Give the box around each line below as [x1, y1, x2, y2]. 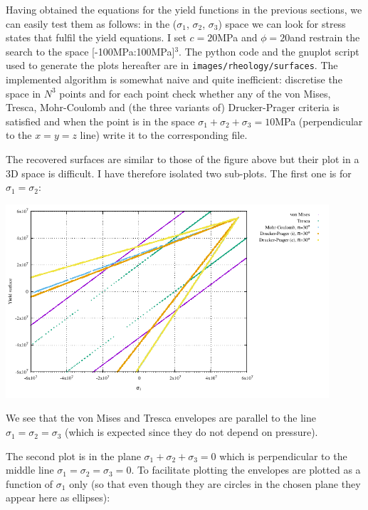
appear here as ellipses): [6, 490, 110, 505]
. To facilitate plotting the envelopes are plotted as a [131, 462, 361, 477]
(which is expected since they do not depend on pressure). [65, 425, 318, 439]
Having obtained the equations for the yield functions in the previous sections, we [6, 2, 362, 16]
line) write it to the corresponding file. [80, 127, 248, 142]
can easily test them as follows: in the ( [6, 16, 177, 31]
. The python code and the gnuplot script [179, 43, 359, 58]
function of [6, 476, 53, 491]
